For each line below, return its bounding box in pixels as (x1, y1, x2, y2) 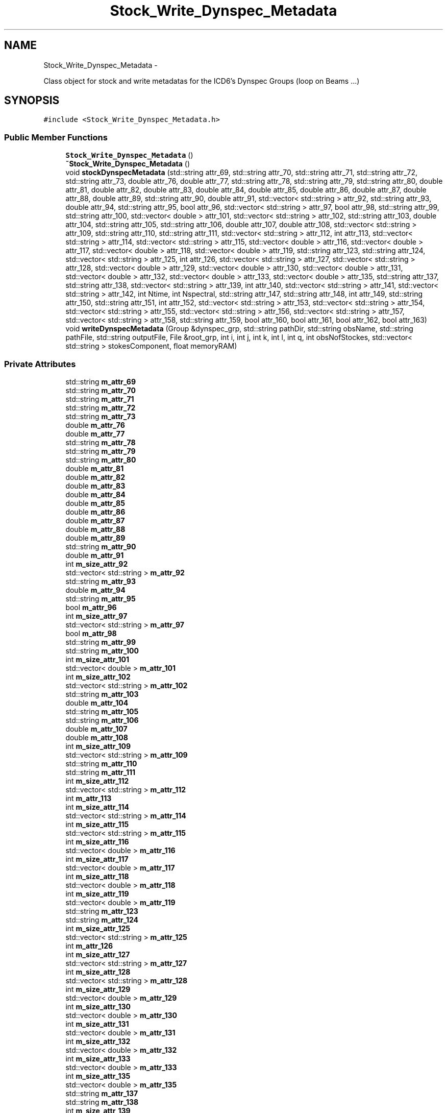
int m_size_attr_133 (65, 1054, 131, 1063)
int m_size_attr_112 (65, 776, 129, 785)
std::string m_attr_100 (65, 646, 139, 655)
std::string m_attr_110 (65, 759, 137, 768)
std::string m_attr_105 (65, 707, 139, 716)
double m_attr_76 (65, 420, 125, 429)
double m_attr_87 (65, 516, 125, 525)
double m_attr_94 (65, 585, 126, 594)
